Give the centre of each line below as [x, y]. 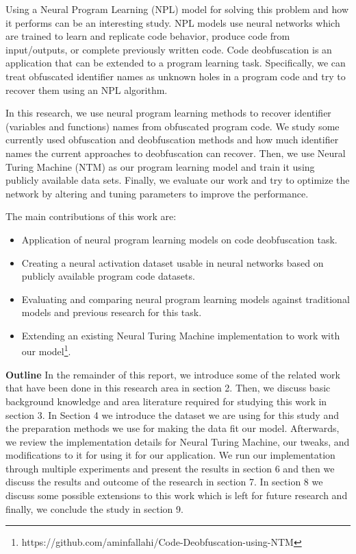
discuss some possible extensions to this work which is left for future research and [177, 495]
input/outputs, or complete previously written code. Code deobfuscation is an [169, 49]
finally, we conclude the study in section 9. [94, 508]
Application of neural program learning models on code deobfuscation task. [179, 239]
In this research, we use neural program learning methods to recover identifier [168, 113]
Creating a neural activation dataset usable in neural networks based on [173, 262]
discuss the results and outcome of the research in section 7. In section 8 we [164, 482]
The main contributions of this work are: [91, 216]
